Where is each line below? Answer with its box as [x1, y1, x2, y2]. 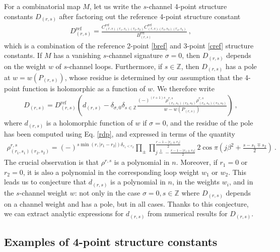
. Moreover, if [176, 157, 218, 167]
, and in [229, 176, 253, 187]
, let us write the [89, 1, 141, 11]
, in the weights [172, 176, 220, 187]
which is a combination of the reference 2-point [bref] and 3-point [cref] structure [4, 40, 254, 50]
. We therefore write [153, 83, 215, 93]
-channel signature [106, 50, 163, 60]
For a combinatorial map [4, 1, 81, 11]
